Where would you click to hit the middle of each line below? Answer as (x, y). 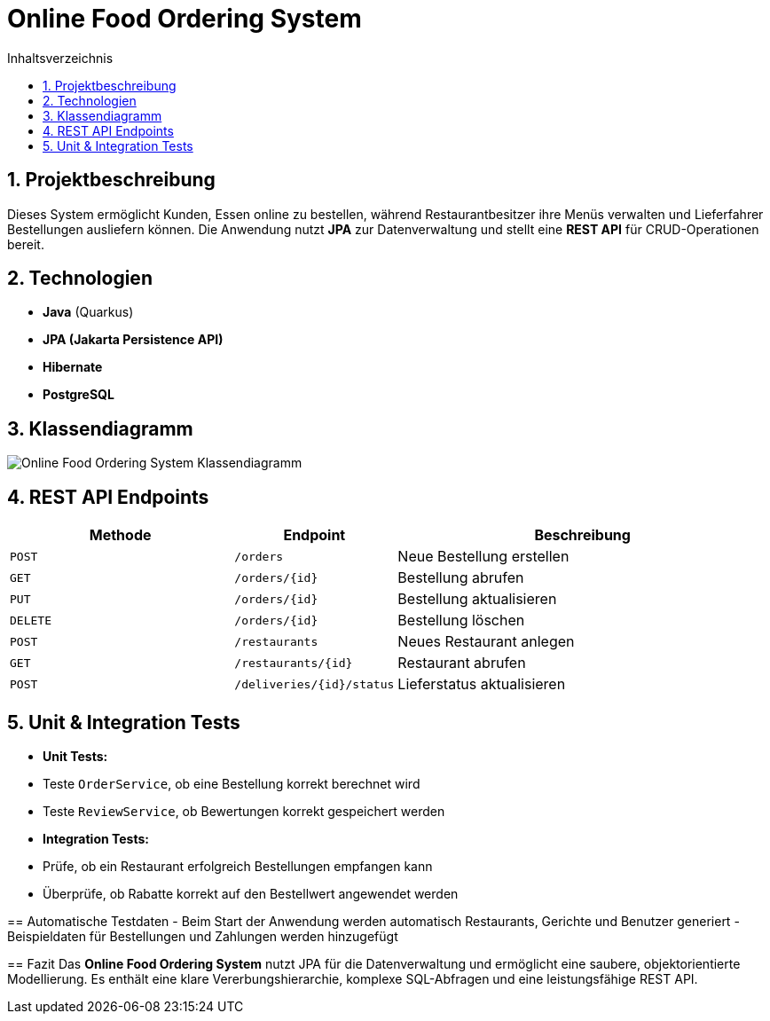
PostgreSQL (79, 395)
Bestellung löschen (461, 620)
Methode (120, 535)
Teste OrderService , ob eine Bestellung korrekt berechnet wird (232, 783)
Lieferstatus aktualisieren (482, 684)
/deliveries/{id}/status (314, 684)
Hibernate (73, 367)
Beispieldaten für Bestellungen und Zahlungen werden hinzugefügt (203, 936)
